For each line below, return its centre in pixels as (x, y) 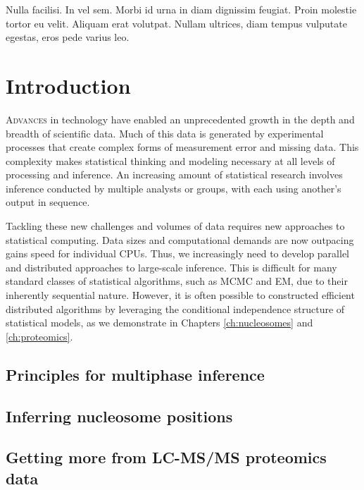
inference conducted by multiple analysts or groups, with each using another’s (174, 188)
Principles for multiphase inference (135, 374)
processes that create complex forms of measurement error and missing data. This (182, 147)
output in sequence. (48, 202)
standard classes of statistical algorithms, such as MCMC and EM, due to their (177, 281)
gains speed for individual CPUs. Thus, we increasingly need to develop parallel (177, 253)
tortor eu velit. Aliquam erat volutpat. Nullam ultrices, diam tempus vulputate (176, 23)
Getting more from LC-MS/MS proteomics (166, 457)
